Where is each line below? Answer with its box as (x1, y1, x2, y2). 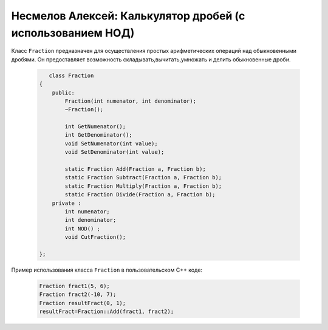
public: (52, 89, 75, 96)
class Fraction (49, 72, 94, 79)
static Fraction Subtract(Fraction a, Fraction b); (64, 174, 222, 181)
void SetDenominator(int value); (64, 149, 165, 156)
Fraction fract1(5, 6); (39, 283, 111, 289)
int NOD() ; (64, 225, 100, 232)
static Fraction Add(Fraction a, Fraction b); (64, 166, 206, 173)
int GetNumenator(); (64, 123, 126, 130)
